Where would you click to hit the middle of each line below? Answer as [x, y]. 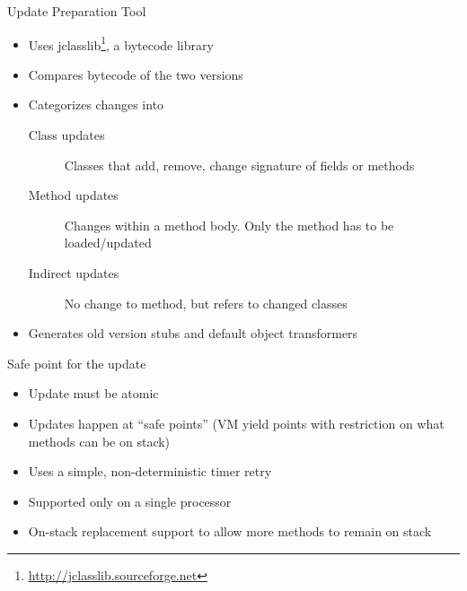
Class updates [66, 135]
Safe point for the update [77, 363]
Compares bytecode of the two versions [136, 74]
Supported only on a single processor [130, 501]
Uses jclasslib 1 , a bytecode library [121, 43]
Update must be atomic [93, 393]
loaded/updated [108, 243]
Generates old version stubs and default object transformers [193, 333]
